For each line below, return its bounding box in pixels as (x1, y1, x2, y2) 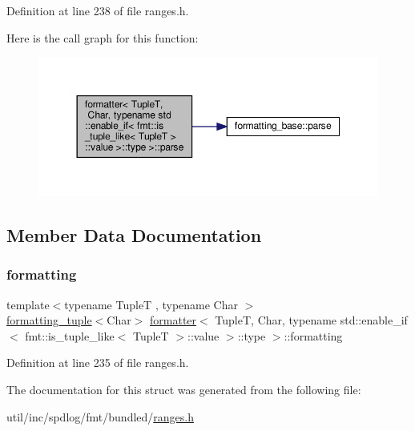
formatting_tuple (6, 312, 92, 328)
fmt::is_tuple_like (25, 327, 115, 344)
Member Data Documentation (6, 222, 262, 247)
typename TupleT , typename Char (64, 296, 238, 312)
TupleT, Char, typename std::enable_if (215, 312, 408, 328)
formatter (150, 312, 197, 328)
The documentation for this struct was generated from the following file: (6, 381, 361, 397)
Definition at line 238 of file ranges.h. (6, 2, 189, 18)
